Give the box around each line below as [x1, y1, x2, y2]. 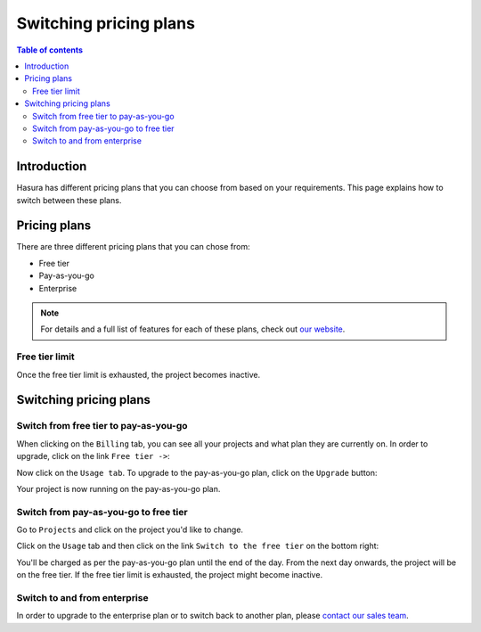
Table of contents [16, 45, 84, 55]
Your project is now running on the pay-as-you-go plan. [16, 483, 221, 494]
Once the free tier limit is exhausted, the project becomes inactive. [16, 369, 261, 380]
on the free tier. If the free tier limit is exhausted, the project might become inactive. [16, 570, 323, 580]
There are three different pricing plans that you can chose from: [16, 242, 250, 252]
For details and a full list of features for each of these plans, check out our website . [40, 324, 346, 334]
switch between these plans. [16, 194, 122, 205]
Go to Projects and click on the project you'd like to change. [16, 524, 244, 535]
